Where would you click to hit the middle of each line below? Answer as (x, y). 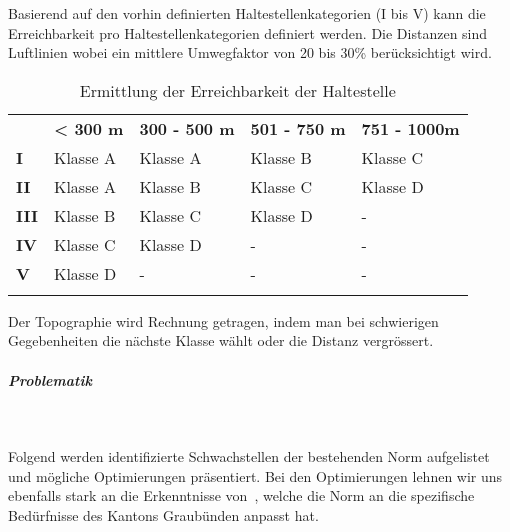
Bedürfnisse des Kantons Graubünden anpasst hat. (163, 514)
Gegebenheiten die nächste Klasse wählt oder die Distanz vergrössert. (221, 340)
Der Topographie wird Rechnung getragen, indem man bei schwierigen (223, 320)
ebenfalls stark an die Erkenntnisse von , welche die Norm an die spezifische (241, 495)
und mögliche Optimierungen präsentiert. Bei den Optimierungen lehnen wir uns (255, 475)
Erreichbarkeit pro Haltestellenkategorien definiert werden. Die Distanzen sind (248, 32)
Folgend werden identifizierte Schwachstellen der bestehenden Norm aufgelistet (249, 456)
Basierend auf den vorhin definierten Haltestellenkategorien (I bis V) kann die (247, 13)
